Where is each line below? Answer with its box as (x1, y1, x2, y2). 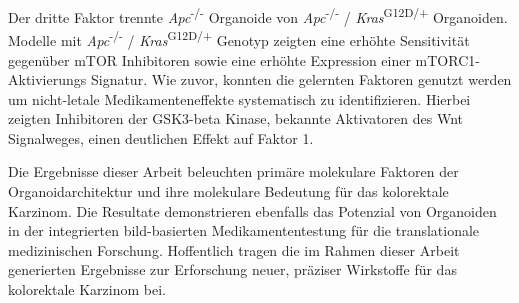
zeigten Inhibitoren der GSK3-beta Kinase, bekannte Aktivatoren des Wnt (8, 108, 464, 129)
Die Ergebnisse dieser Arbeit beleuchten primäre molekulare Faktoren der (8, 161, 459, 182)
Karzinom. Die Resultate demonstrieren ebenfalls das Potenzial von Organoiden (8, 200, 497, 221)
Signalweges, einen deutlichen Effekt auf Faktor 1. (8, 127, 314, 148)
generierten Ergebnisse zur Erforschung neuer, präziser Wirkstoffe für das (8, 259, 457, 280)
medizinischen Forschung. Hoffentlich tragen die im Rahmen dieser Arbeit (8, 239, 460, 260)
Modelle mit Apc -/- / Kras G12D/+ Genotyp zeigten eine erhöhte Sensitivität (8, 27, 470, 50)
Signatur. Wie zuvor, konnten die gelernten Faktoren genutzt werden (90, 69, 512, 90)
